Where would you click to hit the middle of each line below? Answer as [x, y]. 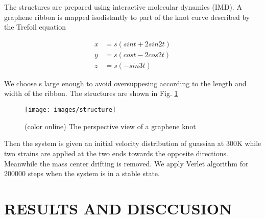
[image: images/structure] [70, 110]
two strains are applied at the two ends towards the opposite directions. [116, 153]
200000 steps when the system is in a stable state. [82, 173]
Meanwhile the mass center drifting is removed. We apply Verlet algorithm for [126, 163]
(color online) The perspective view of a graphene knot [110, 126]
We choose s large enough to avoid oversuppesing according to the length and [125, 83]
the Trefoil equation [35, 27]
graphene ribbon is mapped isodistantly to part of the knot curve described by [127, 17]
